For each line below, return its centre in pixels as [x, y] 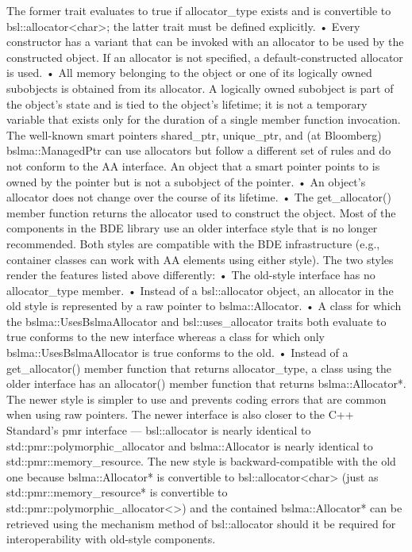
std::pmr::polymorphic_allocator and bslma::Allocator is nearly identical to [190, 445]
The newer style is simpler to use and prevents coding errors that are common [196, 399]
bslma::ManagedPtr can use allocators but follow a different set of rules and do [199, 150]
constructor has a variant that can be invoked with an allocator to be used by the [205, 42]
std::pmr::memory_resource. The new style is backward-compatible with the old [201, 461]
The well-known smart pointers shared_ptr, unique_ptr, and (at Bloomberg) [194, 134]
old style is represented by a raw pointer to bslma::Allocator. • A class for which [204, 306]
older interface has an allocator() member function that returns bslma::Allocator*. [206, 383]
